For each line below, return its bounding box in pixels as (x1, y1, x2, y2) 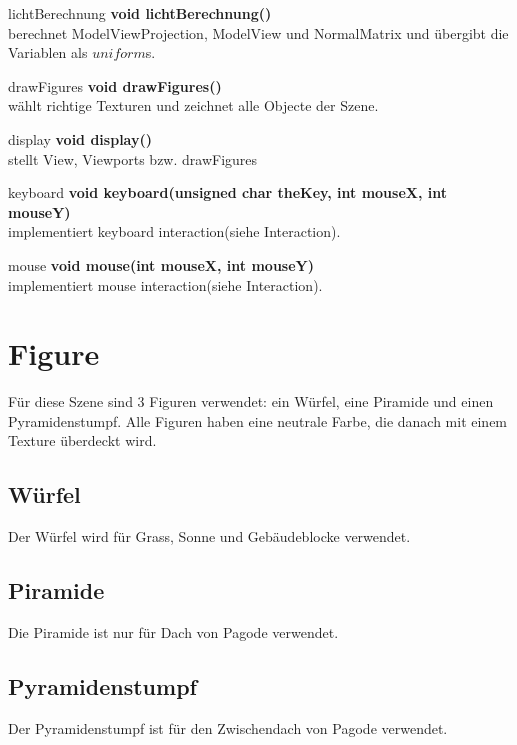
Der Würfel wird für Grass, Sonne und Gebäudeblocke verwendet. (8, 526, 411, 547)
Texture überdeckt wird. (8, 430, 157, 451)
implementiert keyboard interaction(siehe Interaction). (8, 221, 341, 242)
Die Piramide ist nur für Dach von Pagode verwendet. (8, 622, 339, 643)
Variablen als (8, 42, 88, 63)
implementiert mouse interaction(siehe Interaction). (8, 274, 323, 295)
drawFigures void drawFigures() (8, 75, 222, 96)
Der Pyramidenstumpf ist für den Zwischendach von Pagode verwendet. (8, 717, 448, 738)
